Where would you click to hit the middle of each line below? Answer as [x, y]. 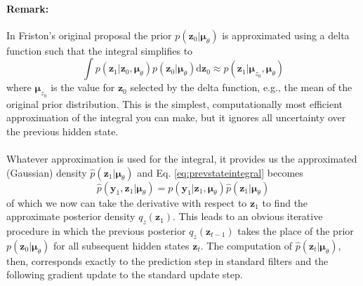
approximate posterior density [71, 216]
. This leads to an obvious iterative [248, 216]
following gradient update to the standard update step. [125, 274]
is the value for [83, 87]
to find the [285, 202]
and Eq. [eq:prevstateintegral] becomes [220, 172]
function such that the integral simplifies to [100, 50]
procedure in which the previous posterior [96, 230]
